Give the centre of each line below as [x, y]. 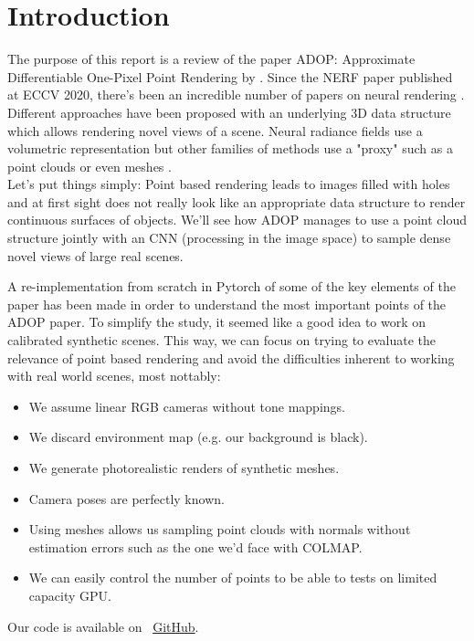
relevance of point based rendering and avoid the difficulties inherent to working [231, 357]
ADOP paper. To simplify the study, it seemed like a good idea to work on [217, 322]
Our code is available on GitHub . [103, 626]
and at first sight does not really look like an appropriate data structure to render [237, 201]
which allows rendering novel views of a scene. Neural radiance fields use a [215, 130]
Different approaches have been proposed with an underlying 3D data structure [229, 112]
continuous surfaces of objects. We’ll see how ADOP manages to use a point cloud [237, 220]
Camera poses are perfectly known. [126, 498]
